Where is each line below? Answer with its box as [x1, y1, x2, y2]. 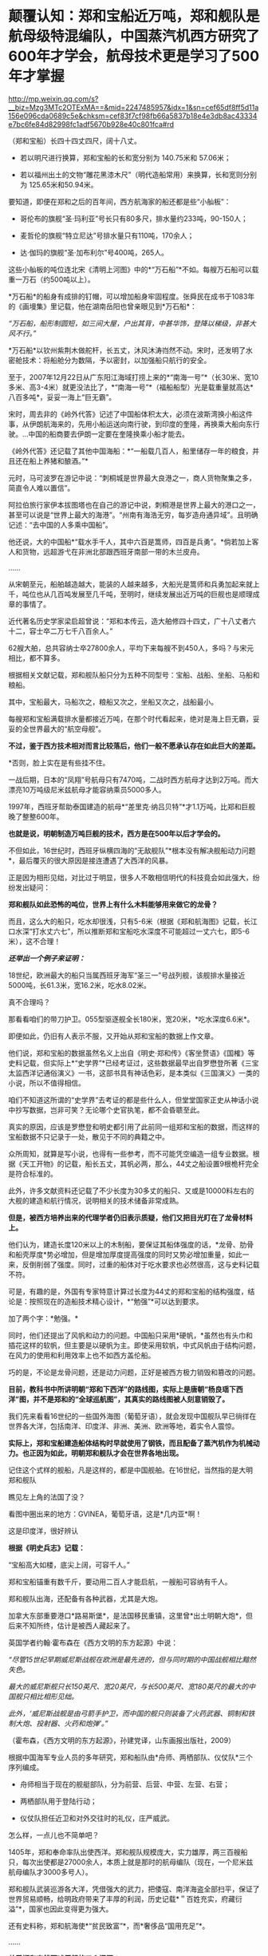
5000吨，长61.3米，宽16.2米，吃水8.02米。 [8, 980, 152, 990]
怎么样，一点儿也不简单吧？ [8, 1830, 100, 1839]
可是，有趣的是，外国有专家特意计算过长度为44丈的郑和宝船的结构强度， [8, 1286, 249, 1296]
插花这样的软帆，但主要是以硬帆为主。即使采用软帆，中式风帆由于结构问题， [8, 1340, 260, 1349]
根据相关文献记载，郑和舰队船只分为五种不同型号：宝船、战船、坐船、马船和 [8, 670, 260, 679]
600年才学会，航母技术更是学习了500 [8, 47, 260, 65]
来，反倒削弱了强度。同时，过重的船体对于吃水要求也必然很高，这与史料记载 [8, 1259, 260, 1269]
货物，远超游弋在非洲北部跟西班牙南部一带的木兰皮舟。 [22, 547, 204, 556]
